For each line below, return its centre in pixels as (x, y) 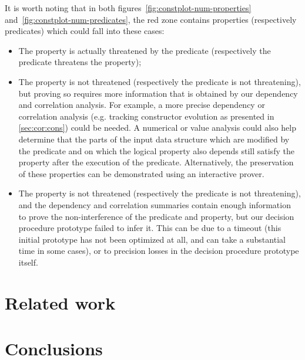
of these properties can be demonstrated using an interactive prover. (141, 173)
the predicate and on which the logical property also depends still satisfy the (156, 150)
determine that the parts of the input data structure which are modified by (154, 139)
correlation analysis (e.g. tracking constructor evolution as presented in (146, 116)
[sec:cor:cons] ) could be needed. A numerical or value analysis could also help (157, 128)
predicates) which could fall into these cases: (85, 31)
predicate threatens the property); (80, 62)
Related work (60, 302)
